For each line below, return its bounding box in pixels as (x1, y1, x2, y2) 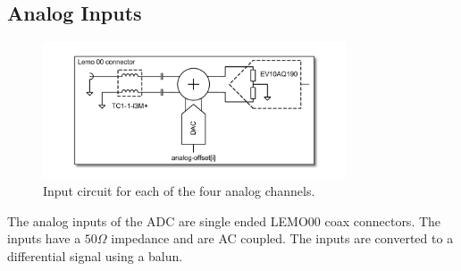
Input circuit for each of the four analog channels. (43, 182, 315, 200)
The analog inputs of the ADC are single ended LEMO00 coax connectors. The (7, 211, 441, 230)
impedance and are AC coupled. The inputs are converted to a (111, 229, 454, 248)
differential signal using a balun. (7, 246, 183, 265)
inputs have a (7, 229, 81, 248)
